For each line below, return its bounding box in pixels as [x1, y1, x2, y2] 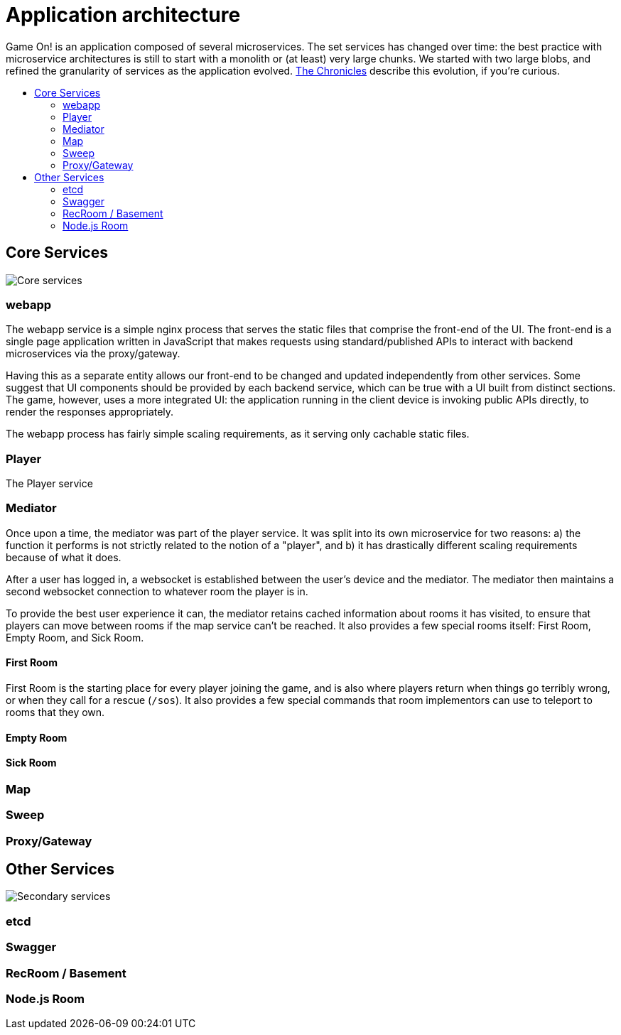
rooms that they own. [6, 706, 105, 719]
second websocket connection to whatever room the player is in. [6, 585, 308, 597]
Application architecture [6, 3, 241, 27]
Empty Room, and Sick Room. [6, 631, 144, 644]
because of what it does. [6, 551, 121, 563]
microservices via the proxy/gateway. [6, 347, 180, 360]
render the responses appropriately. [6, 406, 174, 418]
